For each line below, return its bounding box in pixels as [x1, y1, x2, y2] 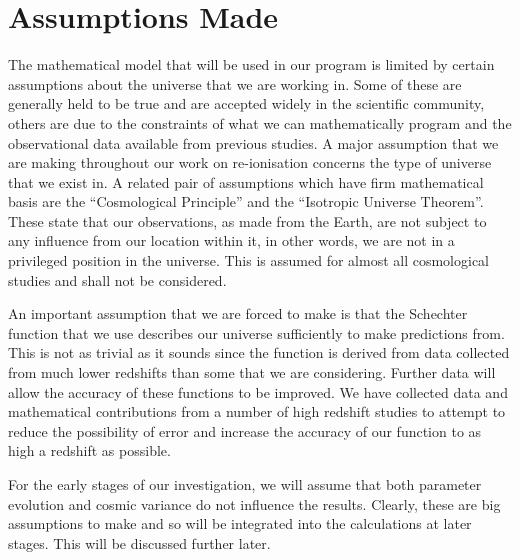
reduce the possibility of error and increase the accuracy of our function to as [8, 420, 482, 441]
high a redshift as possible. [8, 440, 171, 461]
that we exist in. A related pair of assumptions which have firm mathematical [8, 171, 484, 192]
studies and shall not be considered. [8, 269, 227, 290]
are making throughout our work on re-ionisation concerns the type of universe [8, 152, 492, 173]
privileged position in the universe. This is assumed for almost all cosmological [8, 250, 489, 271]
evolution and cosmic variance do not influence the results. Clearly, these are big [8, 493, 501, 514]
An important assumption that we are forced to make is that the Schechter [8, 303, 468, 324]
